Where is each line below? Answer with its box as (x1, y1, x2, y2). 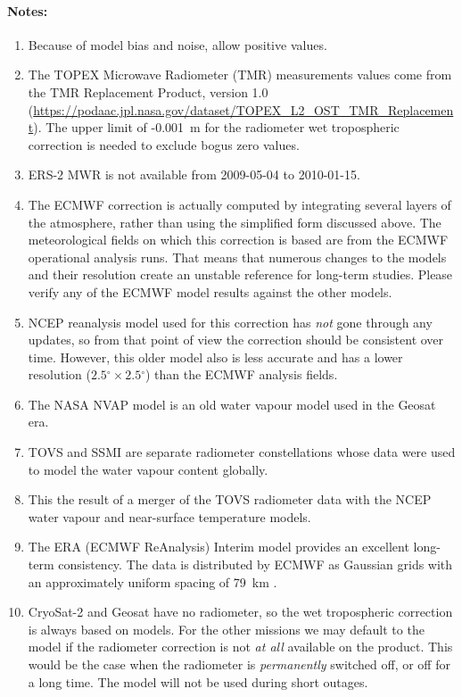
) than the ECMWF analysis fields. (144, 365, 338, 384)
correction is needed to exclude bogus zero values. (28, 135, 300, 154)
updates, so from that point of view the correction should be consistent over (28, 330, 444, 349)
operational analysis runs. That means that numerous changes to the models (28, 247, 447, 266)
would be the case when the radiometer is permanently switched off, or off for (28, 655, 450, 674)
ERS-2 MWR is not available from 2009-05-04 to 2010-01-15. (28, 165, 360, 184)
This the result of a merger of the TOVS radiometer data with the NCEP (28, 490, 432, 509)
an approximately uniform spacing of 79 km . (28, 572, 277, 591)
